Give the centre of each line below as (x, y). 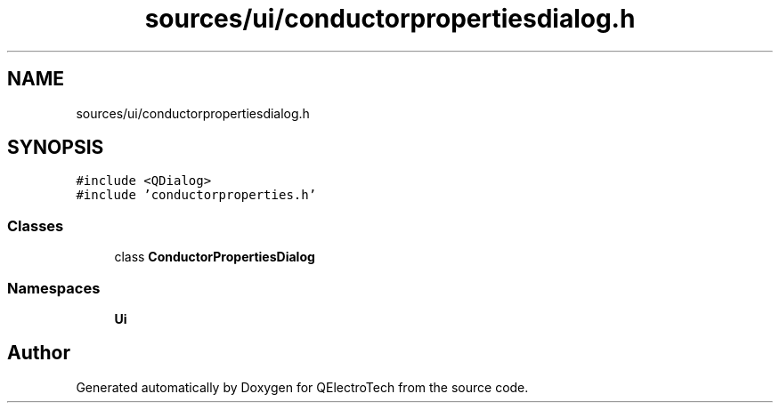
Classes (36, 225)
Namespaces (54, 288)
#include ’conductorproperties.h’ (196, 195)
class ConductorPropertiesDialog (215, 257)
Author (39, 353)
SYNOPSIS (56, 148)
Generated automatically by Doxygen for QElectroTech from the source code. (302, 387)
